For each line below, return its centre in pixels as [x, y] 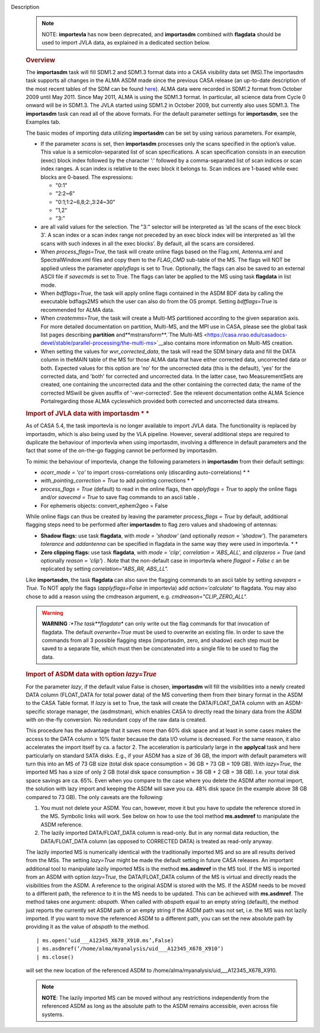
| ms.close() [55, 957]
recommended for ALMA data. [78, 310]
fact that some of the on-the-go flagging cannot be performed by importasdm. [122, 450]
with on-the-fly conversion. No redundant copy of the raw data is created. [116, 720]
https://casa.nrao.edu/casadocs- [247, 335]
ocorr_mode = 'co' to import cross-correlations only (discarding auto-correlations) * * [145, 472]
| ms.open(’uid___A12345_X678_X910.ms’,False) [105, 940]
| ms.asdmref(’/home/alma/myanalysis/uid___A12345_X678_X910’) [130, 949]
